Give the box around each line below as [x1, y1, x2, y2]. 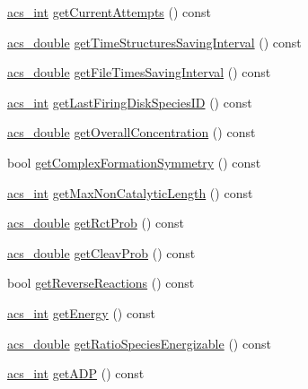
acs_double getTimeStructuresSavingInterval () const [7, 32, 302, 51]
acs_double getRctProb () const [7, 213, 184, 232]
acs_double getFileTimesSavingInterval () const [7, 63, 271, 82]
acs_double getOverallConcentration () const [7, 123, 256, 142]
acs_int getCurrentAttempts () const [7, 3, 212, 21]
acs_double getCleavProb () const [7, 243, 196, 262]
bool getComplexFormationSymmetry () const [7, 152, 261, 171]
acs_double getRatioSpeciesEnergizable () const [7, 333, 271, 352]
